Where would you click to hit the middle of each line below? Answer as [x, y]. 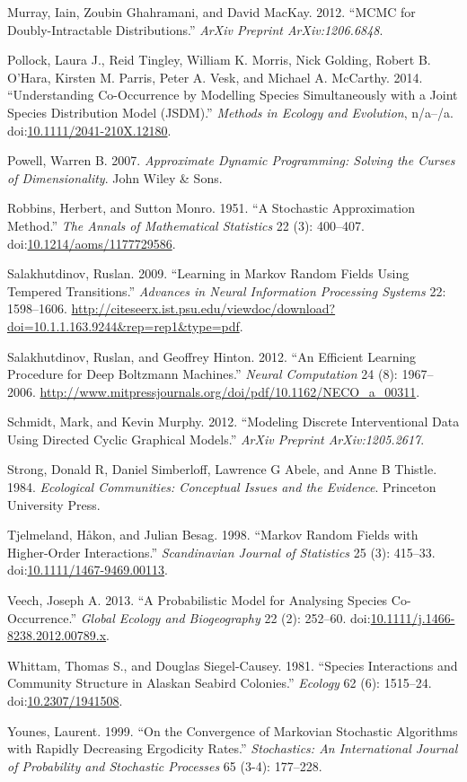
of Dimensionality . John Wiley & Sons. [115, 177]
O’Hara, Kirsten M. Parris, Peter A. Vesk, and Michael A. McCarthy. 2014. [215, 77]
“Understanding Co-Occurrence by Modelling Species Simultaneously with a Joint [233, 95]
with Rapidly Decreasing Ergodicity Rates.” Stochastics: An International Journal [233, 748]
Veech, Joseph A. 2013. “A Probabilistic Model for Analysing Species [198, 600]
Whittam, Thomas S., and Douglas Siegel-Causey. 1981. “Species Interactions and [233, 665]
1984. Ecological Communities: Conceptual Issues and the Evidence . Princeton [222, 487]
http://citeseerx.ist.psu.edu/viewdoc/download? [203, 308]
